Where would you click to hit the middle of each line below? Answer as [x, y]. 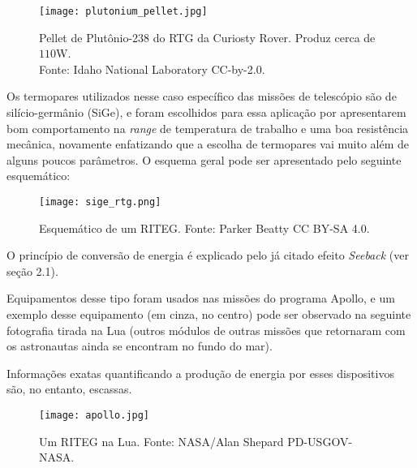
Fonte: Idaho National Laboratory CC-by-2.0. [152, 69]
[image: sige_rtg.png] [100, 202]
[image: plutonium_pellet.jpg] [123, 11]
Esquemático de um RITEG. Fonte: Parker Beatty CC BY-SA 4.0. [204, 228]
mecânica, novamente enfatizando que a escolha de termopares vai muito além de [208, 144]
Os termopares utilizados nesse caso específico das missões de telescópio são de [202, 96]
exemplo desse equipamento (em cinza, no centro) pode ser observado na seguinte [209, 314]
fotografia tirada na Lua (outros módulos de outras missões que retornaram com [206, 330]
